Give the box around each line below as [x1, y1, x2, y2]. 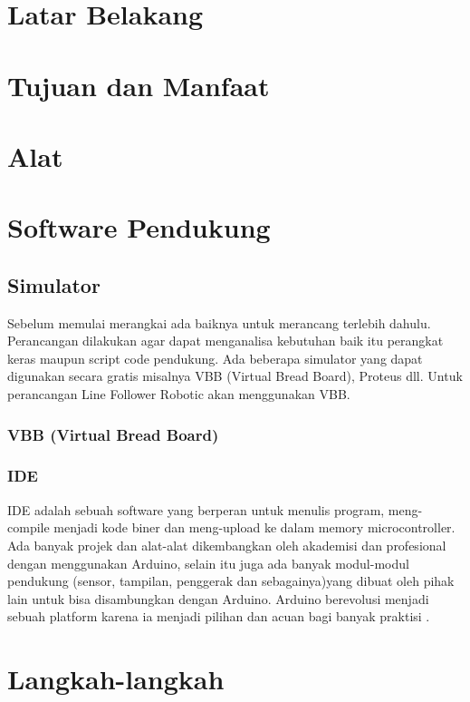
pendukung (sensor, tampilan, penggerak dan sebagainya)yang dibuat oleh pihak [7, 571, 455, 590]
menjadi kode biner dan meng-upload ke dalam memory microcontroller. [53, 518, 456, 537]
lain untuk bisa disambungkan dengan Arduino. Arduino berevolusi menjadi [7, 589, 429, 608]
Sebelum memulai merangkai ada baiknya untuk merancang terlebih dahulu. [7, 313, 431, 332]
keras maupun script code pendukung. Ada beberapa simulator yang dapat [7, 348, 423, 367]
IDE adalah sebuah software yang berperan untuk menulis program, [7, 500, 385, 519]
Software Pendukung [7, 209, 271, 246]
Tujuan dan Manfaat [7, 66, 270, 103]
